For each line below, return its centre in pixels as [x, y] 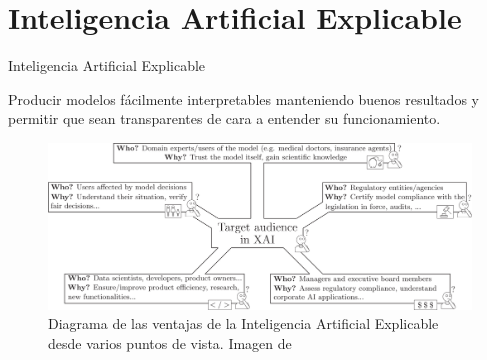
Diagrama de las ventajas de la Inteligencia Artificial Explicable [243, 323]
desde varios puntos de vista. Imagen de [170, 342]
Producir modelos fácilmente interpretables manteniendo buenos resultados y [243, 98]
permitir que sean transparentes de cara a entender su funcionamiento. [224, 118]
